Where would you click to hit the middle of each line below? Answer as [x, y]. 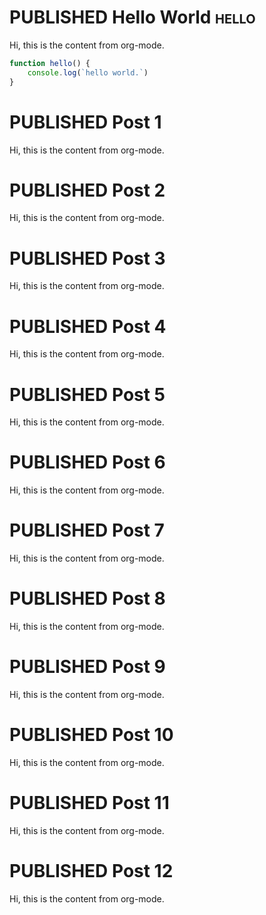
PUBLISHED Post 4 [88, 326]
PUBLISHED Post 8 [87, 598]
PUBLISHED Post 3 [87, 258]
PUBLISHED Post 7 [87, 530]
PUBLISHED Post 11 [89, 803]
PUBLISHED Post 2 [87, 190]
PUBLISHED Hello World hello [132, 17]
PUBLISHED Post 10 [91, 735]
